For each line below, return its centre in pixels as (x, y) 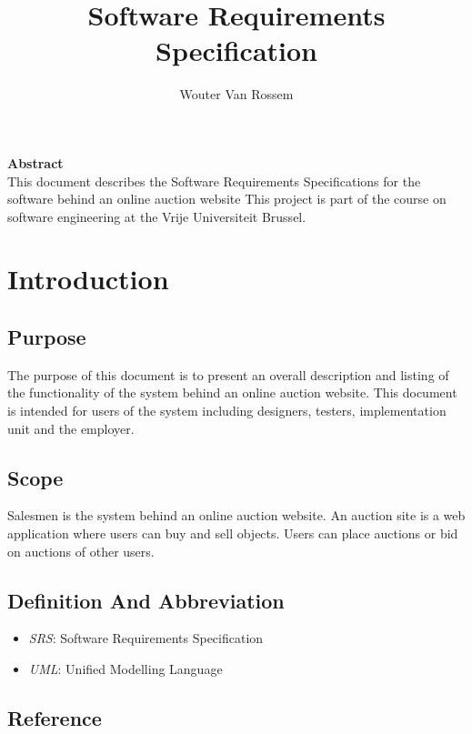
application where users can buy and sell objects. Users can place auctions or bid (233, 533)
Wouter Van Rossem (236, 94)
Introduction (88, 279)
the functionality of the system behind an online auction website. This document (232, 392)
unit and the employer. (71, 428)
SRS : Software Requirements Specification (146, 638)
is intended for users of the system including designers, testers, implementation (227, 411)
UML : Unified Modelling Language (126, 669)
